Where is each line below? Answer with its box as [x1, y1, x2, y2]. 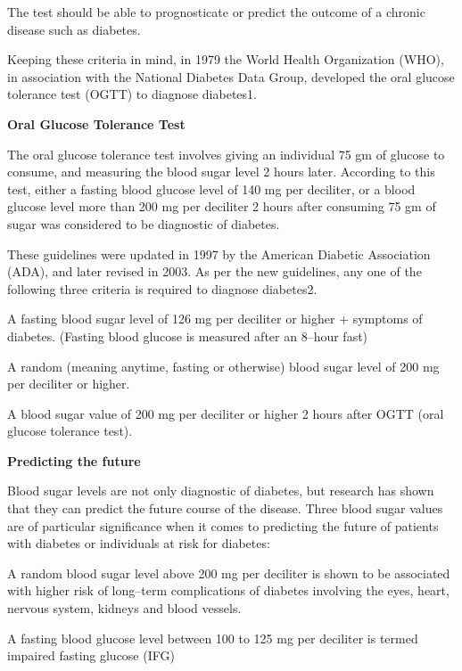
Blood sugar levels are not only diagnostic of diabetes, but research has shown [7, 481, 434, 500]
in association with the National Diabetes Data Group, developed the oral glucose [7, 67, 455, 86]
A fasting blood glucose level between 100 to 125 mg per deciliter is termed [7, 628, 418, 647]
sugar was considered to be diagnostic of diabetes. [7, 214, 280, 233]
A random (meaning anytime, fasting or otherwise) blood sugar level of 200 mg [7, 356, 440, 375]
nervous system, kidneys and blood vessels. [7, 599, 242, 618]
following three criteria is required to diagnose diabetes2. [7, 279, 318, 298]
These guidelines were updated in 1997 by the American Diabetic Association [7, 244, 431, 263]
